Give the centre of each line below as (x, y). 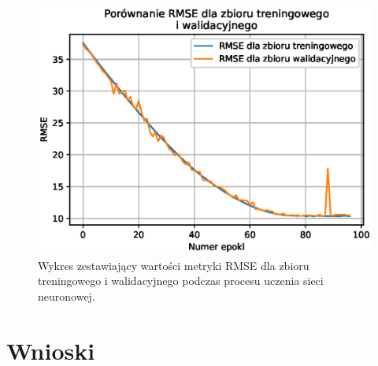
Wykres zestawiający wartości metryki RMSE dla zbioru (174, 265)
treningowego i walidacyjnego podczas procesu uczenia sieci (181, 281)
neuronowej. (67, 296)
